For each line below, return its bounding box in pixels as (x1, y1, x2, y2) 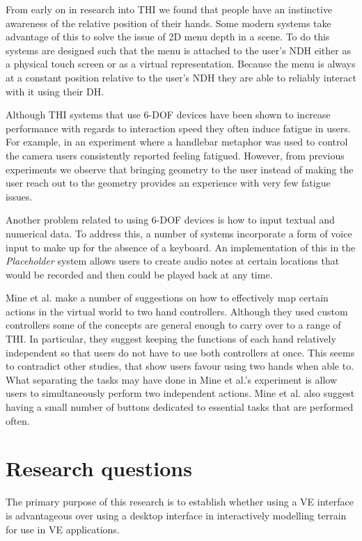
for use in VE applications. (6, 522, 120, 536)
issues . (6, 189, 33, 203)
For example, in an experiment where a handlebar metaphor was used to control (6, 134, 348, 149)
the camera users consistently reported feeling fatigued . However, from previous (6, 148, 345, 162)
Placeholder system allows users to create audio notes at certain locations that (6, 253, 340, 268)
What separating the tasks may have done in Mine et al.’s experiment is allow (6, 372, 338, 386)
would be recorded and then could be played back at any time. (6, 267, 273, 281)
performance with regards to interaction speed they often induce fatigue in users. (6, 120, 351, 135)
